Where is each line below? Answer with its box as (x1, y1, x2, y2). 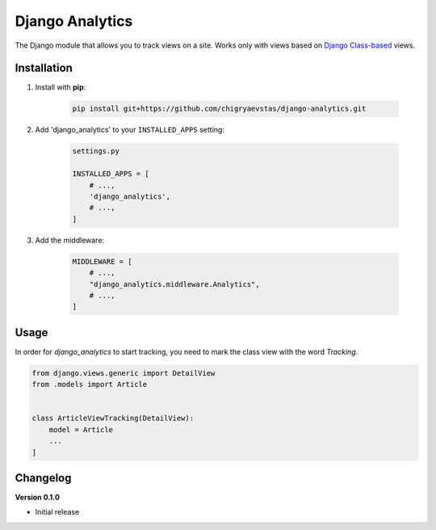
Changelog (15, 471, 72, 485)
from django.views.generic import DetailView (31, 368, 216, 377)
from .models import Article (31, 380, 148, 389)
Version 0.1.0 (15, 493, 61, 502)
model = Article (48, 425, 113, 434)
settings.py (72, 146, 120, 156)
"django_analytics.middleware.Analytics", (89, 280, 260, 288)
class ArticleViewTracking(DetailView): (31, 414, 194, 423)
